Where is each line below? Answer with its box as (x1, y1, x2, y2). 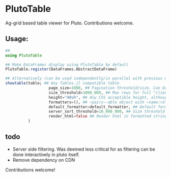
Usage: (5, 35, 29, 43)
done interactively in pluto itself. (12, 151, 80, 158)
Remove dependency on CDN (12, 157, 75, 163)
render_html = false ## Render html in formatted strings (48, 114, 169, 119)
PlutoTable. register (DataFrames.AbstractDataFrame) (5, 67, 117, 72)
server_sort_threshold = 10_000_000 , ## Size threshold (48, 109, 165, 114)
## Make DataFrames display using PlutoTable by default (5, 62, 129, 67)
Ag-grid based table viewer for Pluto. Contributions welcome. (5, 20, 134, 26)
